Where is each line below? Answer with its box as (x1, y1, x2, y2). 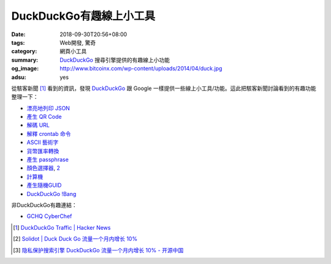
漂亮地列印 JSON (26, 104, 70, 111)
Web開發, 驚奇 (59, 39, 96, 46)
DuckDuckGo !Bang (26, 190, 77, 197)
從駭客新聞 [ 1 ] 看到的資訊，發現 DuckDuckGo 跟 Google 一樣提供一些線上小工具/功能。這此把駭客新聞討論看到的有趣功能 (11, 85, 316, 92)
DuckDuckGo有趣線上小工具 (11, 9, 156, 23)
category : (11, 48, 37, 55)
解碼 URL (26, 121, 50, 129)
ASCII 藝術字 (26, 138, 59, 146)
